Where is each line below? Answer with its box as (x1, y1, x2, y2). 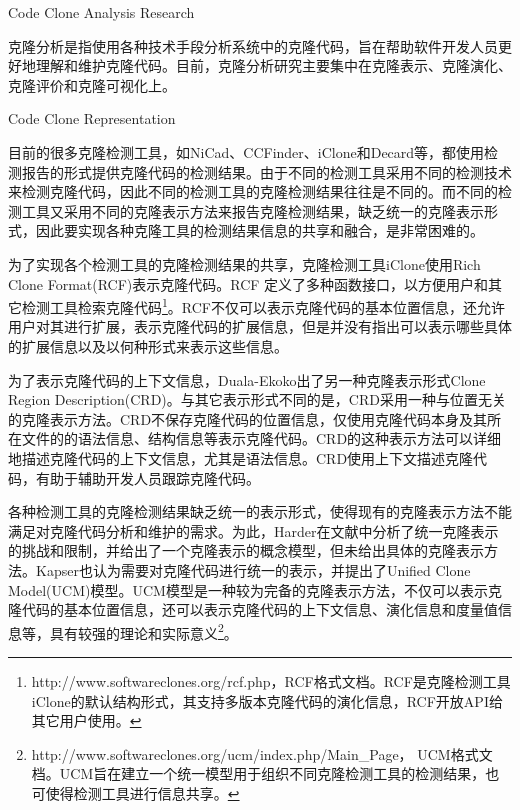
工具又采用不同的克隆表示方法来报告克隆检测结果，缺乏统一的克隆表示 (21, 200, 484, 221)
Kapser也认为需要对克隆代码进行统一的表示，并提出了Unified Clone (35, 559, 471, 580)
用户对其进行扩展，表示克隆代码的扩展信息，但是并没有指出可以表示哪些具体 (8, 316, 512, 337)
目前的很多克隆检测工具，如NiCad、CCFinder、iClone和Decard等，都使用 (8, 141, 485, 162)
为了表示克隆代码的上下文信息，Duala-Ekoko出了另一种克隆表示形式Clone (8, 369, 486, 390)
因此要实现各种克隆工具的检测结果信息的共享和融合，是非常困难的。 (35, 220, 484, 241)
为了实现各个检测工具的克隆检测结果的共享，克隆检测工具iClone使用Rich (8, 253, 481, 274)
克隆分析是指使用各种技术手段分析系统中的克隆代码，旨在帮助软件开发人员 (8, 35, 498, 56)
